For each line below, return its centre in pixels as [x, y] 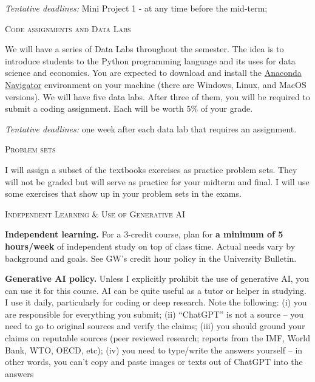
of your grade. [227, 108]
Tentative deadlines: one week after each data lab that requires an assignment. [151, 128]
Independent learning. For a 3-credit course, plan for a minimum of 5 [144, 234]
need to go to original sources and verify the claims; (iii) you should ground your [155, 326]
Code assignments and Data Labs [68, 28]
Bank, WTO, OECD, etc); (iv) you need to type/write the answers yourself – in [154, 350]
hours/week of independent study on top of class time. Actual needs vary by [150, 246]
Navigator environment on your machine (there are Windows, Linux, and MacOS [156, 84]
